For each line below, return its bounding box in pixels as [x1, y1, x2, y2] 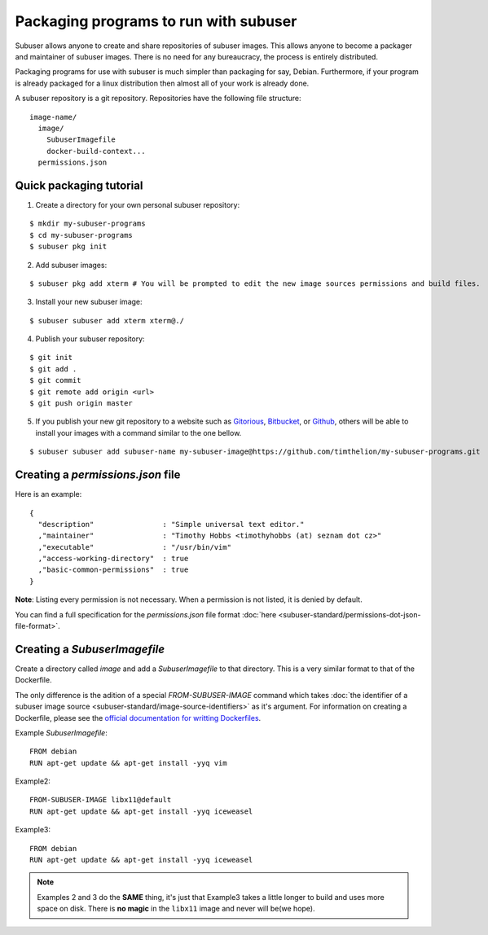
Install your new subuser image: [35, 297, 143, 307]
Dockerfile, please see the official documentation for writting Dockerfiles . [15, 713, 262, 722]
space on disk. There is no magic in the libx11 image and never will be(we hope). [37, 904, 315, 914]
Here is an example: [15, 489, 82, 499]
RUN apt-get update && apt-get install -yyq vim [29, 758, 227, 767]
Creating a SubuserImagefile [15, 642, 165, 656]
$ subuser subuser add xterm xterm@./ [29, 316, 185, 325]
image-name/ [29, 112, 77, 121]
